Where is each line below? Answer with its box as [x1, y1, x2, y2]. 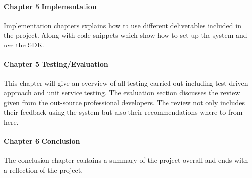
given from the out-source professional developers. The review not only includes [4, 97, 245, 107]
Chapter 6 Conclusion [4, 135, 80, 146]
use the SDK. [4, 39, 44, 49]
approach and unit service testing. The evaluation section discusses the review [4, 87, 240, 97]
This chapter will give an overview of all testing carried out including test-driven [4, 78, 248, 88]
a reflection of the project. [4, 164, 83, 175]
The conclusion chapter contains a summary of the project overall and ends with [4, 155, 248, 165]
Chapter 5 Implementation [4, 1, 97, 11]
